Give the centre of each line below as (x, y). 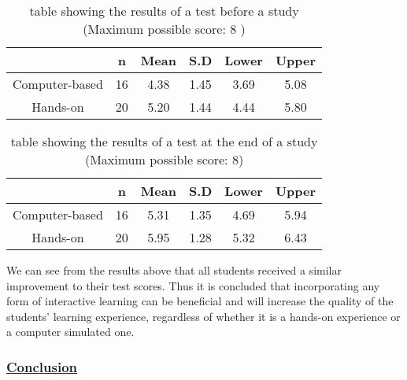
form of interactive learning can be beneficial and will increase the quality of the (200, 301)
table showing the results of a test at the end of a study (164, 141)
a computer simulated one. (70, 332)
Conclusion (42, 366)
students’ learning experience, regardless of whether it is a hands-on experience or (203, 316)
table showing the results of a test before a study (164, 11)
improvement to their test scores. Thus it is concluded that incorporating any (193, 285)
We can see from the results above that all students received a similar (174, 270)
